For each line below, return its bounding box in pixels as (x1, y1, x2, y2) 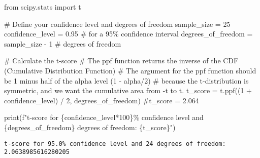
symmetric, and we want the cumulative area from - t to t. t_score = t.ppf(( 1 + (4, 85, 252, 96)
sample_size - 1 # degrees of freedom (4, 38, 121, 49)
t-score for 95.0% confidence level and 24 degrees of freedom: (4, 140, 226, 147)
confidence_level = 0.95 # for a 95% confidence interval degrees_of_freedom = (4, 28, 253, 39)
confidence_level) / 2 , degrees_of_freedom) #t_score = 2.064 (4, 95, 199, 105)
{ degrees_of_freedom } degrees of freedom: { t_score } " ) (4, 122, 176, 132)
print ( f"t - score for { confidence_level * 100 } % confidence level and (4, 112, 204, 123)
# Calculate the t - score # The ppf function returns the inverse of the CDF (4, 55, 239, 66)
